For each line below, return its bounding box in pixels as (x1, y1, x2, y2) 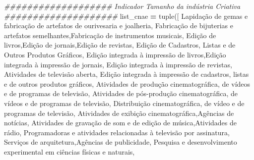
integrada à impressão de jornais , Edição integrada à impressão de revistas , (4, 59, 232, 69)
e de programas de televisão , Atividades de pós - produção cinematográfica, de (4, 88, 238, 99)
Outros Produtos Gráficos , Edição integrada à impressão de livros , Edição (4, 49, 226, 59)
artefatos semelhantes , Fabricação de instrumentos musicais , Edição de (4, 30, 216, 40)
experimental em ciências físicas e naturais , (4, 146, 135, 157)
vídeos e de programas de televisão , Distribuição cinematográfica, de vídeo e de (4, 98, 245, 108)
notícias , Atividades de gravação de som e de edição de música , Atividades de (4, 117, 237, 128)
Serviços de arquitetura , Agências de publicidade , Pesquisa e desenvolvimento (4, 137, 237, 147)
